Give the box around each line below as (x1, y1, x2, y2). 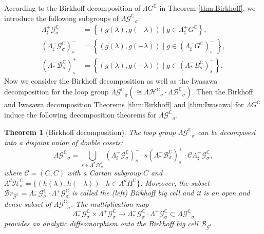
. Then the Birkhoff (192, 86, 253, 97)
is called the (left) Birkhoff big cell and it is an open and (72, 187, 250, 198)
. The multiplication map (70, 198, 149, 209)
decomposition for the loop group (4, 86, 109, 97)
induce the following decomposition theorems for (4, 109, 157, 120)
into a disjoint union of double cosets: (4, 136, 123, 147)
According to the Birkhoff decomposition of (4, 3, 141, 13)
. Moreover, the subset (140, 177, 210, 188)
